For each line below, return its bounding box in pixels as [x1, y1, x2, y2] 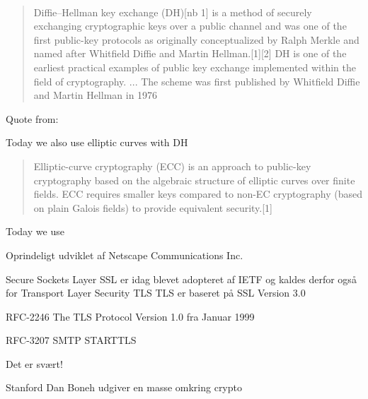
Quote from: [6, 111, 59, 126]
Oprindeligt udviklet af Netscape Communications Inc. [6, 247, 243, 262]
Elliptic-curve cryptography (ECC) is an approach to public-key [33, 158, 311, 173]
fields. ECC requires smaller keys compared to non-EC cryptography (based [33, 186, 362, 201]
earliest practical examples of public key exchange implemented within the [33, 59, 357, 74]
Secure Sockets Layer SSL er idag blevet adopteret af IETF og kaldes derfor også [6, 271, 357, 286]
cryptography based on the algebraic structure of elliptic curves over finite [33, 172, 355, 187]
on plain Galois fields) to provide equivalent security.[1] [33, 200, 273, 215]
